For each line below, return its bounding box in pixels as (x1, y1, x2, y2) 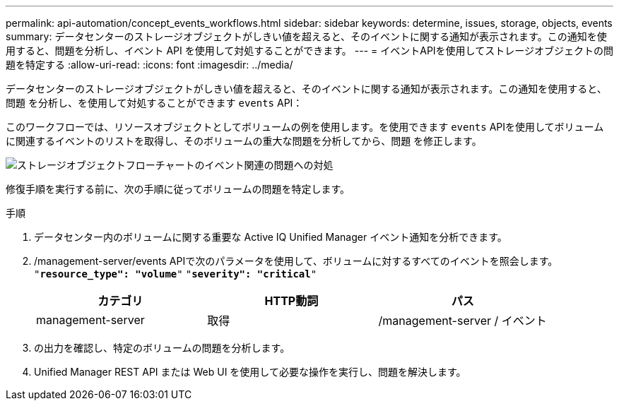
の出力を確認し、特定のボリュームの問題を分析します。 (34, 342, 290, 354)
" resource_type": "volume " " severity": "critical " (34, 268, 317, 280)
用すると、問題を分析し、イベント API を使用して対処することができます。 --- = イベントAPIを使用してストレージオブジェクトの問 (6, 44, 613, 56)
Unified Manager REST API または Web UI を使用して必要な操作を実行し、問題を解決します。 (34, 366, 466, 378)
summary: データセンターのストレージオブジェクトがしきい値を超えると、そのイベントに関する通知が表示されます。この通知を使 (6, 30, 607, 42)
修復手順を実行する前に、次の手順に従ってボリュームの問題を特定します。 (6, 183, 350, 195)
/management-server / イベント (378, 314, 547, 328)
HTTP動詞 (264, 294, 319, 308)
